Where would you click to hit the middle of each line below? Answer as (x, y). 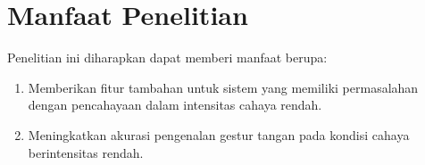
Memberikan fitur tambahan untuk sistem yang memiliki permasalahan (223, 87)
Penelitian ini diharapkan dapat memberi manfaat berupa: (167, 58)
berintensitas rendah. (86, 152)
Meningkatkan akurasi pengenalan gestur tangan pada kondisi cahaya (219, 134)
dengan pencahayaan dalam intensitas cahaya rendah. (175, 105)
